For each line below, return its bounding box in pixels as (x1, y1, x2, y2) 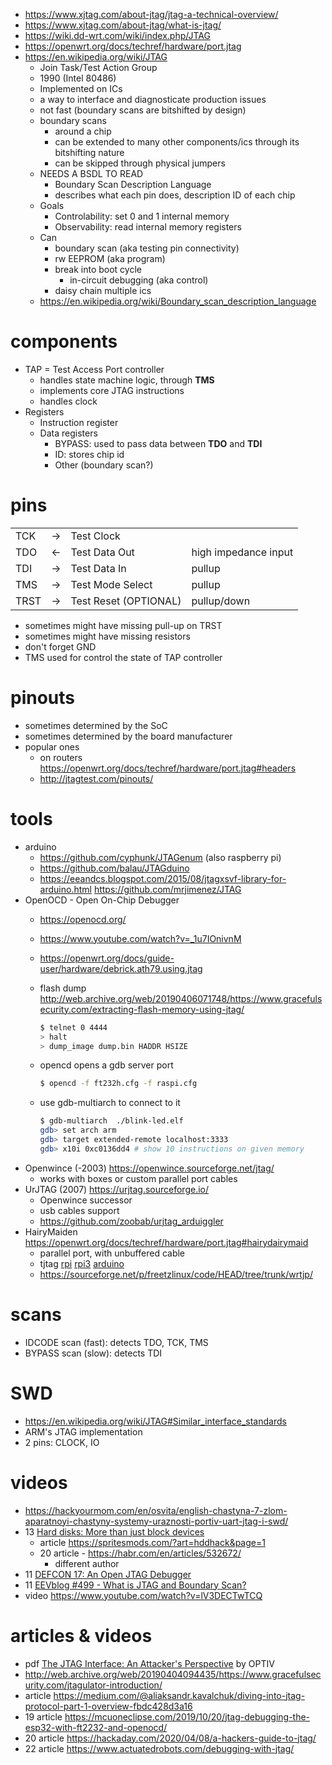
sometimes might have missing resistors (24, 630, 191, 642)
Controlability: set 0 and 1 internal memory (54, 210, 230, 222)
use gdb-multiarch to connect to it (39, 1097, 181, 1109)
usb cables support (39, 1204, 120, 1216)
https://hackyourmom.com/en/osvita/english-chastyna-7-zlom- (24, 1504, 288, 1516)
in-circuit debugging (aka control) (69, 274, 209, 286)
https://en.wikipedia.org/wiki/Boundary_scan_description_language (39, 295, 317, 307)
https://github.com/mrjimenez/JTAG (93, 883, 242, 895)
